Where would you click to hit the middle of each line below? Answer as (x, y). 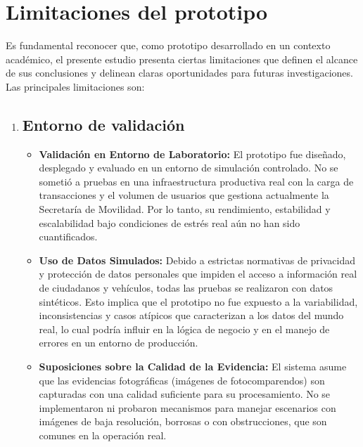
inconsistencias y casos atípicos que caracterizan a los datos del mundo (191, 315)
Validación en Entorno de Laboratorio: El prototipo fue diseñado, (192, 154)
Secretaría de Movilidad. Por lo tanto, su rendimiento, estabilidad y (185, 209)
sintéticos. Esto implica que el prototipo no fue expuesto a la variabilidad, (198, 301)
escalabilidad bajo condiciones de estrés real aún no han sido (170, 222)
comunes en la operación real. (103, 435)
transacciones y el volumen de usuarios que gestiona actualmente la (184, 195)
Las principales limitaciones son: (75, 86)
